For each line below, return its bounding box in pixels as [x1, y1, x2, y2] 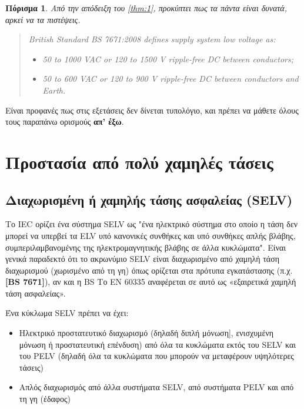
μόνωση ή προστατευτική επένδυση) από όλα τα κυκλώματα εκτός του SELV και [19, 338, 296, 350]
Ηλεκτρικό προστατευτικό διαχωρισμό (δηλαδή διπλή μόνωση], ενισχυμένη [19, 327, 274, 339]
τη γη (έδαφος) [19, 393, 71, 405]
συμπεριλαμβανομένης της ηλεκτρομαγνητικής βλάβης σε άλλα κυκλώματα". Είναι [5, 241, 286, 253]
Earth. [42, 84, 66, 96]
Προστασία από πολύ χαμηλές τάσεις [5, 149, 273, 174]
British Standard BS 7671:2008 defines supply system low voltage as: [28, 33, 276, 45]
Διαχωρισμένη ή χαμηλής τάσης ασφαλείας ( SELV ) [5, 190, 293, 208]
